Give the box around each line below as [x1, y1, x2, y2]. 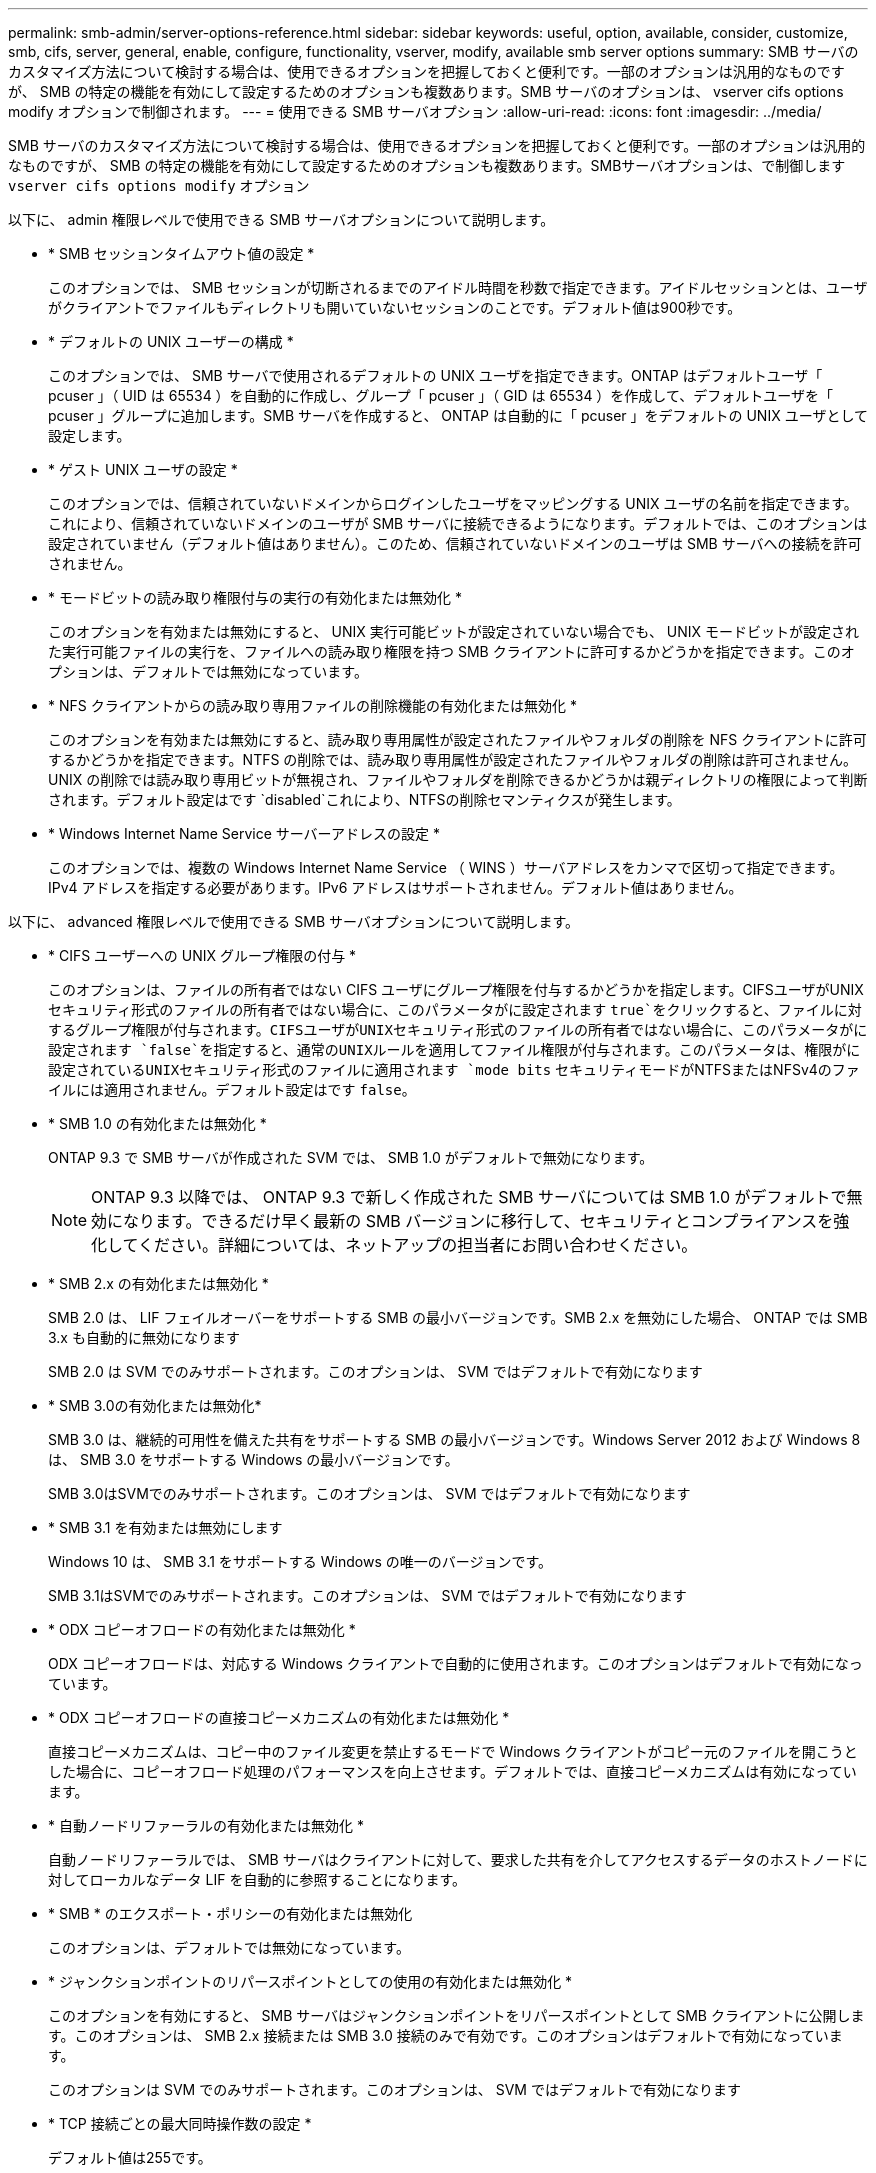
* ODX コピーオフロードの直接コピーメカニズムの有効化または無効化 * [48, 1709, 510, 1726]
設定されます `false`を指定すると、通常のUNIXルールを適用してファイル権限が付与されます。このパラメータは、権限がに [48, 1042, 861, 1058]
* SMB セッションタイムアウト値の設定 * [48, 245, 315, 262]
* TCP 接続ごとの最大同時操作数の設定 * [48, 2115, 312, 2132]
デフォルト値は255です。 [48, 2149, 212, 2166]
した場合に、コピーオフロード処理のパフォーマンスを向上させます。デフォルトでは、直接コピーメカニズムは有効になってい [48, 1763, 857, 1780]
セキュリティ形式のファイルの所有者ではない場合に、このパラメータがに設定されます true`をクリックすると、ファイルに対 [48, 1001, 862, 1018]
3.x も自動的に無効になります [48, 1329, 240, 1346]
